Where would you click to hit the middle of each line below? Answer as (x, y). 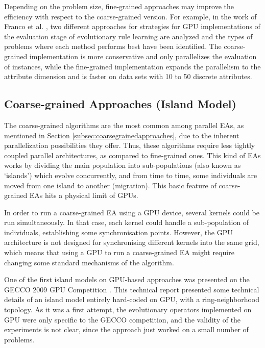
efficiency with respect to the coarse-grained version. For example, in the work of (130, 16)
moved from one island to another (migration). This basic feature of (110, 185)
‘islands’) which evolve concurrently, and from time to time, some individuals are (131, 175)
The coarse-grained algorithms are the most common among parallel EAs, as (124, 125)
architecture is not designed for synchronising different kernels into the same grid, (132, 242)
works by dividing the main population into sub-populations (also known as (123, 165)
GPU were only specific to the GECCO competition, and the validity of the (123, 319)
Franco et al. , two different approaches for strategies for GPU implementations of (132, 26)
